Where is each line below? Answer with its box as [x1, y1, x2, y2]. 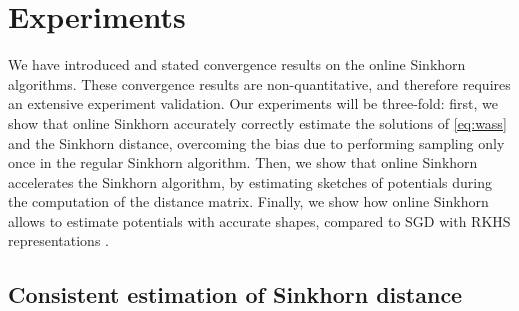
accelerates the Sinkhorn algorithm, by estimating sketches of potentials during [8, 171, 492, 192]
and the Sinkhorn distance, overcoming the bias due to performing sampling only [8, 132, 505, 153]
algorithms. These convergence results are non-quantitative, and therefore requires [8, 73, 511, 94]
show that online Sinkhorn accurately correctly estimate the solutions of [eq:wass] [8, 112, 507, 133]
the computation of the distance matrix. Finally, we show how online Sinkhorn [8, 191, 489, 212]
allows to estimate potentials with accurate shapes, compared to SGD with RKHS [8, 210, 511, 231]
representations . [8, 230, 109, 251]
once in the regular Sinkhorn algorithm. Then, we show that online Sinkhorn [8, 152, 478, 173]
